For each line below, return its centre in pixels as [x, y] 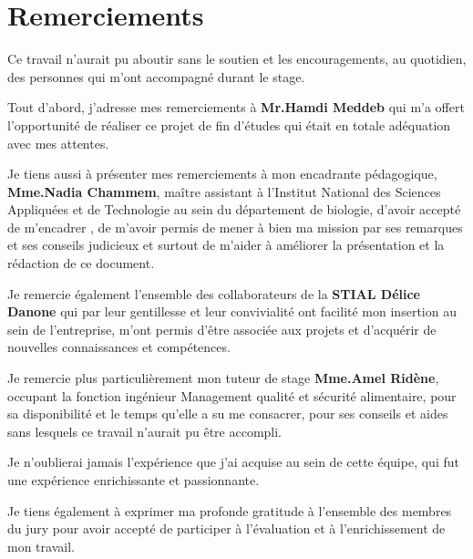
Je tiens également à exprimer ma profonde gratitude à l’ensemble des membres [230, 510]
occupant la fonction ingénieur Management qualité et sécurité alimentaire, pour [232, 395]
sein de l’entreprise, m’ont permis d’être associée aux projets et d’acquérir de [222, 329]
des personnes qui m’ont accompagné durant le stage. [156, 76]
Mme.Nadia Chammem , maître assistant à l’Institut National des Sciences [224, 191]
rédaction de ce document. [81, 263]
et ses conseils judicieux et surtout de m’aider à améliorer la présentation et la [226, 245]
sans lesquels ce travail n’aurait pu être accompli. [145, 431]
